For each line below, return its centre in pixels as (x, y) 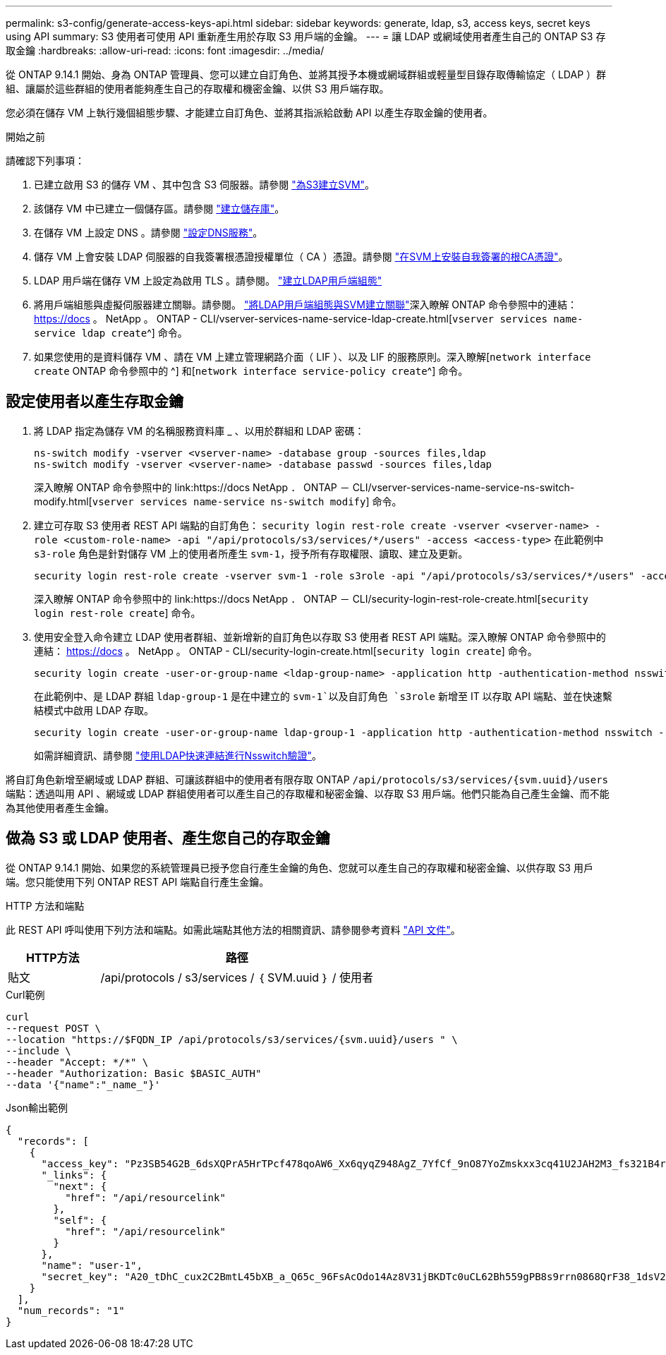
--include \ (38, 1050)
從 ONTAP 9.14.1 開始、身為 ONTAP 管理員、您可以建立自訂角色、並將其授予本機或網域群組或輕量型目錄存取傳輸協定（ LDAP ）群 (306, 74)
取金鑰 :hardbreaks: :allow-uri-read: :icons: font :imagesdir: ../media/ (165, 50)
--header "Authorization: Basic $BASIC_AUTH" (134, 1073)
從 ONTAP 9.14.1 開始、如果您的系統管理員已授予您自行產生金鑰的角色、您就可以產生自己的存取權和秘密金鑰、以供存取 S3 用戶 (299, 867)
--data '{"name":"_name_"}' (83, 1084)
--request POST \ (53, 1028)
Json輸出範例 (37, 1107)
